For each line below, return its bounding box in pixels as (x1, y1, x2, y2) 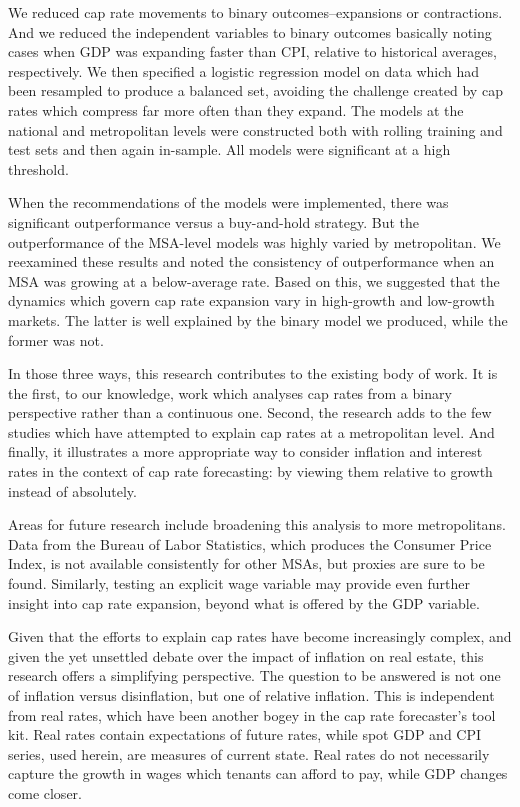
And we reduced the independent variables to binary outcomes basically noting (8, 21, 492, 42)
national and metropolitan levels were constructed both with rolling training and (8, 119, 503, 140)
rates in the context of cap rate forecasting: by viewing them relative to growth (8, 461, 493, 482)
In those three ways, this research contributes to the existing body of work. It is (8, 363, 498, 384)
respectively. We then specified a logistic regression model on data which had (8, 60, 480, 81)
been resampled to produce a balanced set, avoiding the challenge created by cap (8, 80, 503, 101)
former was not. (8, 329, 104, 350)
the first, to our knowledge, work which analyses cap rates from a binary (8, 382, 452, 403)
